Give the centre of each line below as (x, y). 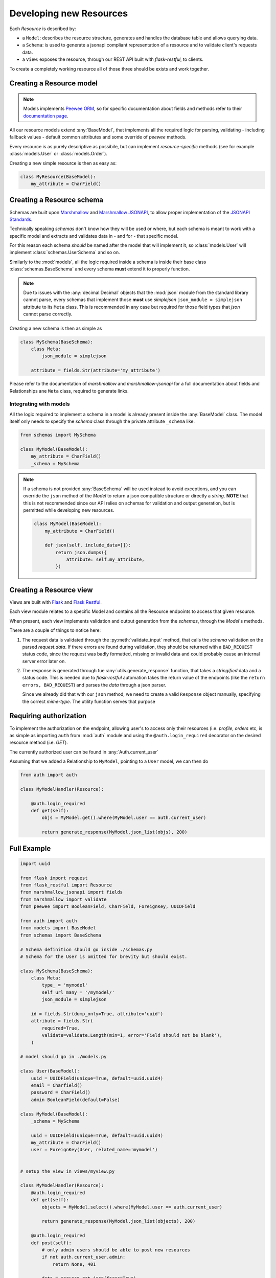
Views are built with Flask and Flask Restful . (55, 602)
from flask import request (54, 878)
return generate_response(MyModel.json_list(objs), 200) (114, 832)
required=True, (61, 1028)
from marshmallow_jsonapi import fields (71, 892)
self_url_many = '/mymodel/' (78, 992)
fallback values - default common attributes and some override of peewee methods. (98, 137)
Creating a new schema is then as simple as (56, 328)
